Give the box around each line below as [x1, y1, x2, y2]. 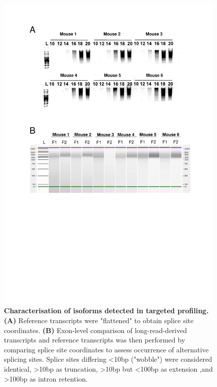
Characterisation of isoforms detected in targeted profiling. [4, 305, 209, 316]
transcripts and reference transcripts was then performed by [4, 335, 185, 345]
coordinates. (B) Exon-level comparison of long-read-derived [4, 325, 187, 335]
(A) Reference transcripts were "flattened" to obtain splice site [4, 315, 194, 325]
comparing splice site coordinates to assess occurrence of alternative [4, 344, 209, 354]
